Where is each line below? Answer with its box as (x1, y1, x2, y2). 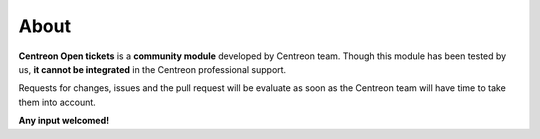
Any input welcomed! (18, 115, 110, 127)
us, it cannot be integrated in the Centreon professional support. (18, 63, 287, 75)
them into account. (18, 96, 97, 108)
